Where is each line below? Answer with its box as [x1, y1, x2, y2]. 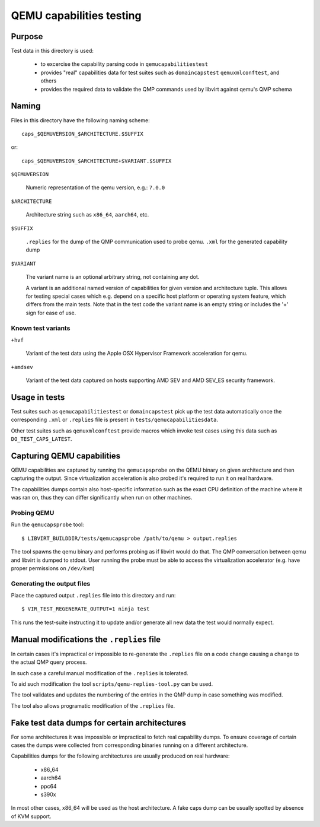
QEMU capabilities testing [11, 9, 142, 22]
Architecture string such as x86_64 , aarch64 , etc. [25, 211, 149, 218]
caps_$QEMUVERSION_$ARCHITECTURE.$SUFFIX [21, 131, 143, 137]
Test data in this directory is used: [11, 47, 94, 55]
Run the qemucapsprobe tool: [11, 521, 84, 528]
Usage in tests [11, 392, 65, 402]
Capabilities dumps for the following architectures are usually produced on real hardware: [11, 752, 230, 759]
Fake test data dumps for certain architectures [11, 718, 187, 728]
